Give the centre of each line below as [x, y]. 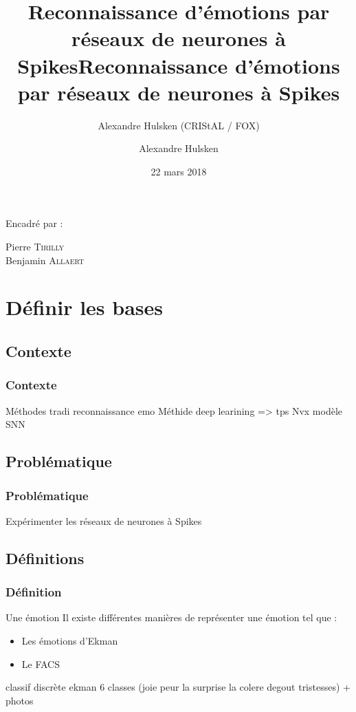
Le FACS [41, 664]
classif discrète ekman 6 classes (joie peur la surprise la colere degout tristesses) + [178, 687]
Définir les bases [85, 307]
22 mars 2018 [179, 171]
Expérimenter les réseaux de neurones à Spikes [104, 520]
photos [20, 700]
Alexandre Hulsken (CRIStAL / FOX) [179, 125]
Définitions [45, 558]
